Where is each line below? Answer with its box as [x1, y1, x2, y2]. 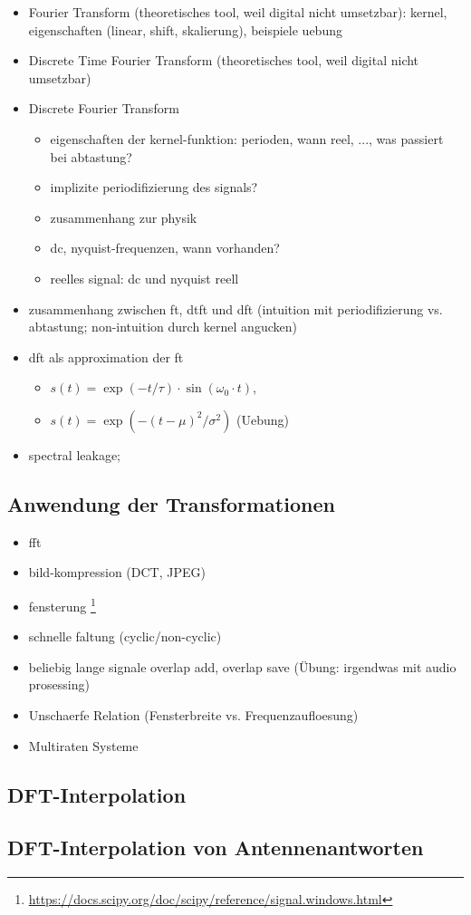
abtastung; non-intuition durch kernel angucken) [28, 317, 297, 336]
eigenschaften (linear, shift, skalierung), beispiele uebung [28, 20, 342, 39]
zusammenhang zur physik [50, 207, 197, 226]
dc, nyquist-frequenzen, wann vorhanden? [50, 238, 280, 257]
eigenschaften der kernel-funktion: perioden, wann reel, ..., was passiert [50, 129, 444, 148]
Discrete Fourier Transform [28, 99, 179, 118]
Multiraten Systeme [28, 736, 139, 755]
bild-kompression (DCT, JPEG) [28, 563, 206, 582]
